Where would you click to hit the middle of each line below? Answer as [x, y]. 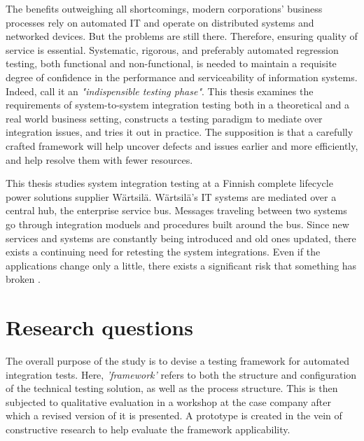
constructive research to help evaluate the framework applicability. [148, 429]
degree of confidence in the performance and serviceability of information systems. [182, 77]
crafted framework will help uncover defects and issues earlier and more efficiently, [182, 145]
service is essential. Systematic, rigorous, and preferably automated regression [172, 49]
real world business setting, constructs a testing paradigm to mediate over [164, 118]
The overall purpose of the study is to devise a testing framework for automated [177, 360]
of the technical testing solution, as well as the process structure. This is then [172, 388]
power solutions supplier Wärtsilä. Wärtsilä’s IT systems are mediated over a [171, 196]
